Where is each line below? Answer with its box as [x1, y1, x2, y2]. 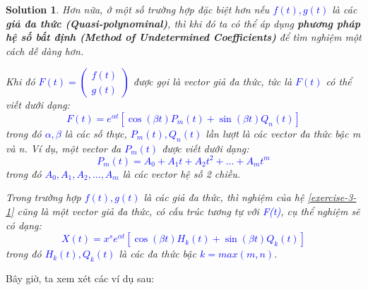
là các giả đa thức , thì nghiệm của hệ [143, 190, 304, 205]
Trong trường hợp [6, 190, 81, 205]
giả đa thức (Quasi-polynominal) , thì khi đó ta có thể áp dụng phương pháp [6, 16, 360, 30]
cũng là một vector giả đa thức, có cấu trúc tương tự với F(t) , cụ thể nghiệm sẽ [17, 204, 360, 219]
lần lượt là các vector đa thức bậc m [206, 126, 361, 140]
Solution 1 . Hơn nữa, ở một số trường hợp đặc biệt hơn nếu [6, 2, 270, 16]
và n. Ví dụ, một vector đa [6, 140, 121, 155]
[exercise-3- [307, 190, 357, 205]
